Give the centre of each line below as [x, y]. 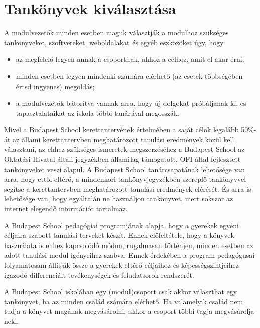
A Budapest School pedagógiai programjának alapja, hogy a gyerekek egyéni [121, 225]
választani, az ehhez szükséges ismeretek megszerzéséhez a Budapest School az [124, 149]
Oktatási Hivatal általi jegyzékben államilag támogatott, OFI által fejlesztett [122, 159]
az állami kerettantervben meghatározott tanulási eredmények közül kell [123, 139]
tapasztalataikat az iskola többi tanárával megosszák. [98, 112]
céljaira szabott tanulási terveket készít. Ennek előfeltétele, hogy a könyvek [119, 235]
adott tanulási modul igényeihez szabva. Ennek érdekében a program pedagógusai [129, 255]
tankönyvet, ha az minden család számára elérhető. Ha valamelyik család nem [124, 301]
